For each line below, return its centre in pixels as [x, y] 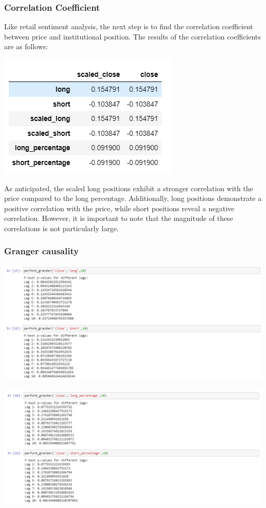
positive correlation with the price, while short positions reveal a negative [119, 208]
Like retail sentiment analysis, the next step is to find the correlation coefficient [129, 26]
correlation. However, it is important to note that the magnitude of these [119, 218]
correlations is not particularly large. [61, 228]
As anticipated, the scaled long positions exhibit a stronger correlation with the [129, 188]
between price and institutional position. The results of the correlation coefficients [132, 36]
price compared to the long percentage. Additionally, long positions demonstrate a [133, 198]
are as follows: [26, 46]
